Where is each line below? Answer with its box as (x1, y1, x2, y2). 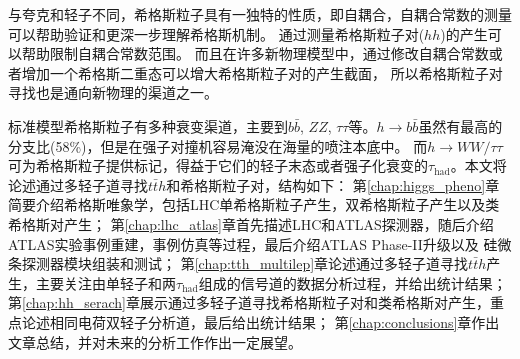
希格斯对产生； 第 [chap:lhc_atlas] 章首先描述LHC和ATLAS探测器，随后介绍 (8, 213, 494, 234)
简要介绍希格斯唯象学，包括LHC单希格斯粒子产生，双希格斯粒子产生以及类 (8, 194, 500, 215)
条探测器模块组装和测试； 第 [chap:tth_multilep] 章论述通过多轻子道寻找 (8, 253, 469, 274)
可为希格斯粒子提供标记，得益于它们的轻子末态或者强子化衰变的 (8, 155, 428, 176)
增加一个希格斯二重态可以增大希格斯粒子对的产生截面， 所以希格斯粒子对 (21, 62, 503, 83)
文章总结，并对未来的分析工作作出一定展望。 (8, 331, 302, 352)
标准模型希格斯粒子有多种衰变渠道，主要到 (8, 115, 288, 136)
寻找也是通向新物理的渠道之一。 (8, 82, 218, 103)
